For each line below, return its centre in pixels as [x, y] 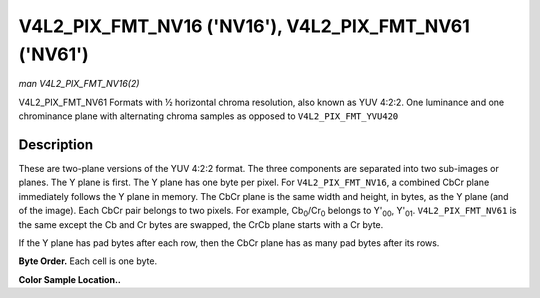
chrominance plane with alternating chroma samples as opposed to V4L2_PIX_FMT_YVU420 [208, 116]
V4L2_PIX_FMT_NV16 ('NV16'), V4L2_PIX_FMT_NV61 [244, 26]
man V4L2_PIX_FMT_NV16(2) [79, 84]
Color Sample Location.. [70, 279]
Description [56, 144]
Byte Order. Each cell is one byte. [88, 261]
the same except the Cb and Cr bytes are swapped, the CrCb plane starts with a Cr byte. [201, 224]
